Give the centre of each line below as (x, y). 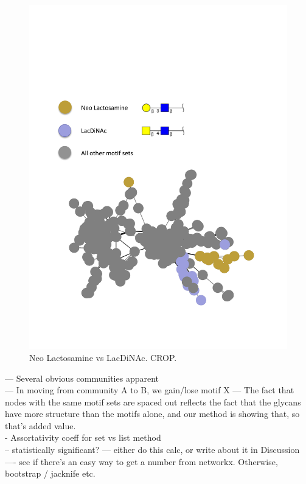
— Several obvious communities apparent (82, 378)
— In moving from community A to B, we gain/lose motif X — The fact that (150, 390)
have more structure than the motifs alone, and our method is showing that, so (152, 414)
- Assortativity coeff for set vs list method (83, 437)
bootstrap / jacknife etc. (50, 473)
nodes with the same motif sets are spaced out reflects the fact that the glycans (153, 402)
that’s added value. (40, 425)
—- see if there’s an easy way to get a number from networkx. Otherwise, (141, 461)
